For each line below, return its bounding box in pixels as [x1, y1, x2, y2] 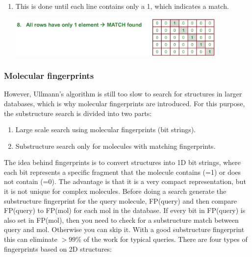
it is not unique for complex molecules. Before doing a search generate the [4, 186, 227, 196]
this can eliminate [4, 234, 57, 244]
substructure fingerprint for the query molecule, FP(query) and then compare [4, 195, 237, 206]
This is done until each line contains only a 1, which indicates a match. [15, 1, 229, 11]
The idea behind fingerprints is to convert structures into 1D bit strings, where [4, 157, 241, 167]
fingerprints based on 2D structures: [4, 243, 112, 254]
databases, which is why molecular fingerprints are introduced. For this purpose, [4, 98, 245, 108]
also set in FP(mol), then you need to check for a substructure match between [4, 214, 239, 225]
